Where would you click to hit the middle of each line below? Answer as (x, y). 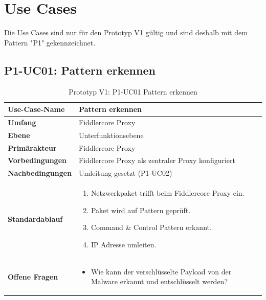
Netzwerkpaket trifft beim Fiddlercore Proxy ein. (168, 193)
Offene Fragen (33, 276)
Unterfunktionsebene (111, 135)
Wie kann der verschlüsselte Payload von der (161, 271)
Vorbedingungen (37, 160)
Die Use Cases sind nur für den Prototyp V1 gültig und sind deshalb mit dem (126, 32)
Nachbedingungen (40, 173)
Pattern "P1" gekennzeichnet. (50, 42)
